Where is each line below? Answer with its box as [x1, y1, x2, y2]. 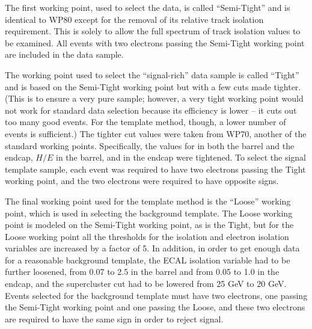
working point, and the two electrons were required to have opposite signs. [5, 174, 279, 187]
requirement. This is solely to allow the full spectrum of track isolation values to [5, 25, 301, 37]
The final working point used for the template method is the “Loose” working [5, 194, 291, 207]
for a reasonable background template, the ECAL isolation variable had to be [5, 253, 290, 266]
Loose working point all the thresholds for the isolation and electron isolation [5, 230, 289, 242]
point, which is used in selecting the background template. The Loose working [5, 206, 293, 219]
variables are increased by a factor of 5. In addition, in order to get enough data [5, 242, 300, 254]
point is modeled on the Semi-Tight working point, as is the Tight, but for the [5, 218, 294, 231]
